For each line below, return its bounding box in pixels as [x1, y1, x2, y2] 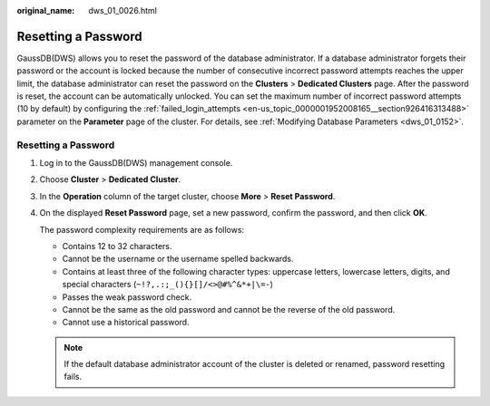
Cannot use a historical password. [62, 317, 190, 328]
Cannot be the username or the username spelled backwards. [62, 254, 294, 265]
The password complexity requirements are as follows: [39, 224, 245, 235]
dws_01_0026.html [88, 5, 158, 15]
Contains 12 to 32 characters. [62, 240, 172, 251]
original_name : [16, 5, 75, 15]
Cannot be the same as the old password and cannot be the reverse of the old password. [62, 304, 396, 314]
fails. [64, 372, 83, 382]
